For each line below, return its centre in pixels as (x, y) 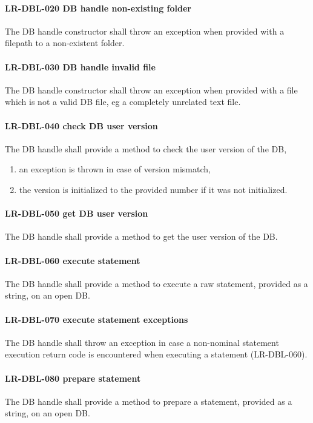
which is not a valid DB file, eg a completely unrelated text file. (123, 102)
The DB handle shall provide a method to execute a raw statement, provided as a (156, 283)
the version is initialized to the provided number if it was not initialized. (153, 189)
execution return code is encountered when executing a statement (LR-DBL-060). (156, 354)
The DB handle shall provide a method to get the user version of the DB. (141, 236)
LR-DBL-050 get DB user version (77, 213)
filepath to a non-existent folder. (65, 43)
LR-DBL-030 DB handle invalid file (80, 66)
